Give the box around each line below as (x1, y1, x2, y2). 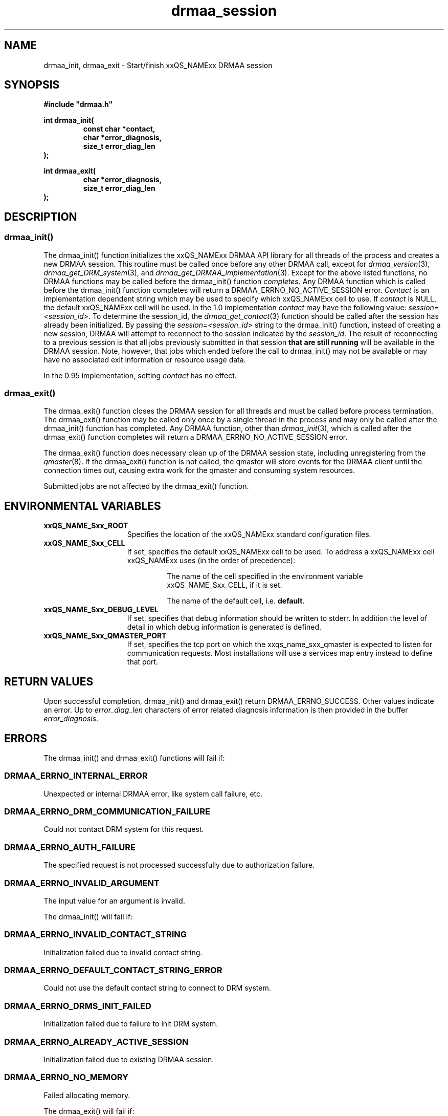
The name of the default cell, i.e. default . (167, 596, 305, 606)
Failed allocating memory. (43, 1090, 130, 1100)
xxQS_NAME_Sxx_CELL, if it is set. (167, 581, 282, 590)
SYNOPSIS (4, 78, 60, 92)
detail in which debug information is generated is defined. (127, 623, 322, 632)
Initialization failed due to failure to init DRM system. (43, 1019, 218, 1028)
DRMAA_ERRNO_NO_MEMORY (4, 1072, 129, 1083)
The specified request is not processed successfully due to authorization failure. (43, 861, 315, 870)
